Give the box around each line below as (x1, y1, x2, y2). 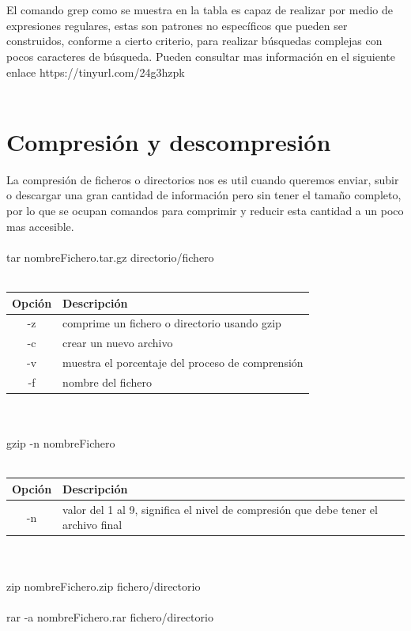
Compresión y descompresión (6, 125, 331, 157)
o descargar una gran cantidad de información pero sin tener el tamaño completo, (6, 187, 402, 203)
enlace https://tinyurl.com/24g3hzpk (6, 63, 185, 80)
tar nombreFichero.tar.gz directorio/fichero (6, 248, 214, 265)
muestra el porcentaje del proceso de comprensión (62, 354, 304, 371)
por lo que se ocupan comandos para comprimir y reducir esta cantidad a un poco (6, 202, 404, 219)
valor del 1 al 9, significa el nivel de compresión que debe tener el (62, 501, 378, 517)
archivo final (62, 516, 123, 533)
